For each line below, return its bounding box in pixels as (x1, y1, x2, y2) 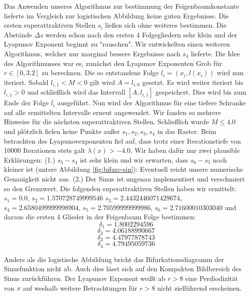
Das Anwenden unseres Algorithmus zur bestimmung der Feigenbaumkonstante (4, 1, 239, 11)
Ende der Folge (4, 98, 49, 108)
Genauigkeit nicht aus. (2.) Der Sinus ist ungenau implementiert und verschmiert (4, 173, 245, 183)
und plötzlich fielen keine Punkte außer (4, 126, 120, 136)
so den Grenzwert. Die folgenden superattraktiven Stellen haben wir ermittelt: (4, 183, 237, 193)
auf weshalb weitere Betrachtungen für (23, 282, 137, 293)
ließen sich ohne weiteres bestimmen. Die (105, 20, 227, 30)
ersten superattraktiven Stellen (4, 20, 96, 30)
